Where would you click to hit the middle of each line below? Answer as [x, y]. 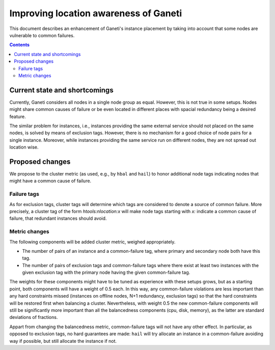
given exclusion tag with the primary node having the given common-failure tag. [106, 273]
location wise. [24, 147]
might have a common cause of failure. [50, 181]
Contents [20, 45]
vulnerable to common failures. [42, 35]
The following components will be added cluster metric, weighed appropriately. [92, 242]
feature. [18, 116]
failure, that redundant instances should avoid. [58, 218]
